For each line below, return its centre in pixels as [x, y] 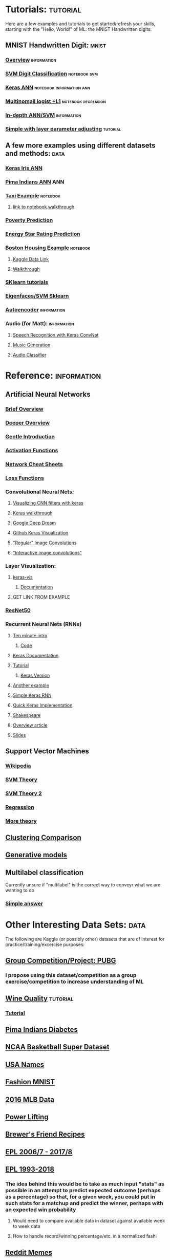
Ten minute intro [30, 635]
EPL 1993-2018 [30, 1169]
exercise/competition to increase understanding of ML [75, 981]
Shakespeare [27, 715]
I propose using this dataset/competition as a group [71, 975]
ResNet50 [18, 610]
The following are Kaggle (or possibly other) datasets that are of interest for [85, 939]
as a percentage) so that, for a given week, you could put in [80, 1197]
